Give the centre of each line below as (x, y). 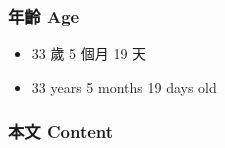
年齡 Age (44, 15)
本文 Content (61, 131)
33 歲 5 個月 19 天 (89, 53)
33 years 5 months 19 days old (124, 86)
